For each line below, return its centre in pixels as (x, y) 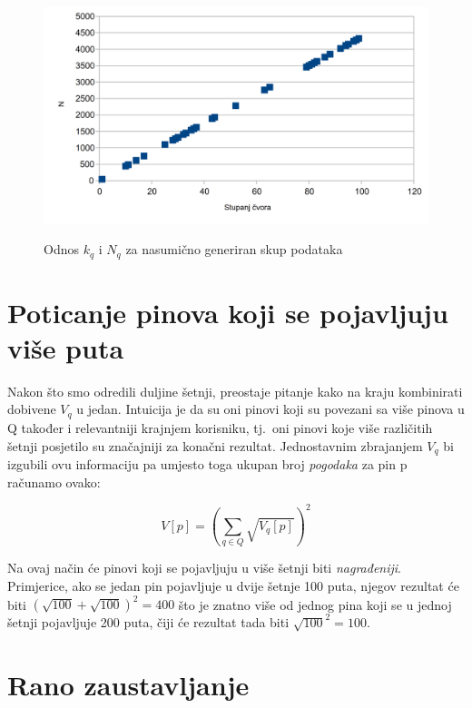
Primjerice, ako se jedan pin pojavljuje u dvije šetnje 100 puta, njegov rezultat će (233, 585)
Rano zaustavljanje (128, 685)
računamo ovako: (54, 482)
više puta (66, 347)
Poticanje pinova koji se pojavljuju (228, 312)
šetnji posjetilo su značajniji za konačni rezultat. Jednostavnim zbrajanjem (215, 445)
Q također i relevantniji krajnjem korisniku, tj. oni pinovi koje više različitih (220, 427)
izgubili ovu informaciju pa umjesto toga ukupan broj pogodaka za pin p (207, 463)
